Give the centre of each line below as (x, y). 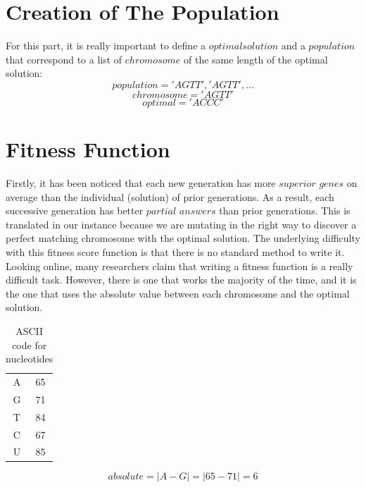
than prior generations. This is (285, 211)
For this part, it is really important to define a (106, 45)
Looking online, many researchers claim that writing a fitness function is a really (179, 266)
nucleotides (30, 359)
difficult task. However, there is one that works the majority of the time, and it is (181, 280)
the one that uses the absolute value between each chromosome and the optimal (178, 293)
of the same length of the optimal (256, 59)
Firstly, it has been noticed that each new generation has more (141, 183)
